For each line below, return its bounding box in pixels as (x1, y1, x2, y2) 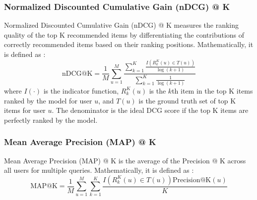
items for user (4, 105, 46, 115)
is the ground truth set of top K (138, 95, 236, 105)
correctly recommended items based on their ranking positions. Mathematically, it (4, 39, 254, 50)
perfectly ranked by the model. (4, 114, 98, 125)
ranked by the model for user (4, 95, 92, 105)
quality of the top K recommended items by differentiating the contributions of (4, 29, 245, 40)
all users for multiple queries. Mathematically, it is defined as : (4, 165, 194, 175)
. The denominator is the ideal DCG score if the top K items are (52, 105, 249, 115)
